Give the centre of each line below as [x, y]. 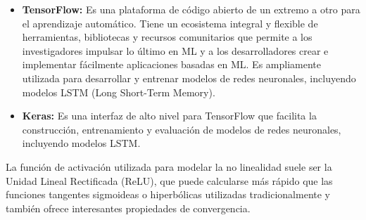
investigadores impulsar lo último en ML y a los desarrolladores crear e [175, 50]
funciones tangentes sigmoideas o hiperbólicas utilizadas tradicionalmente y [168, 194]
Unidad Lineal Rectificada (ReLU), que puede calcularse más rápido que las [169, 180]
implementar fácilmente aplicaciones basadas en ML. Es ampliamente [171, 64]
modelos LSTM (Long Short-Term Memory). [119, 92]
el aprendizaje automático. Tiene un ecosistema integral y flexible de [170, 23]
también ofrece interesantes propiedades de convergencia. [128, 208]
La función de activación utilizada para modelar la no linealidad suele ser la [169, 166]
